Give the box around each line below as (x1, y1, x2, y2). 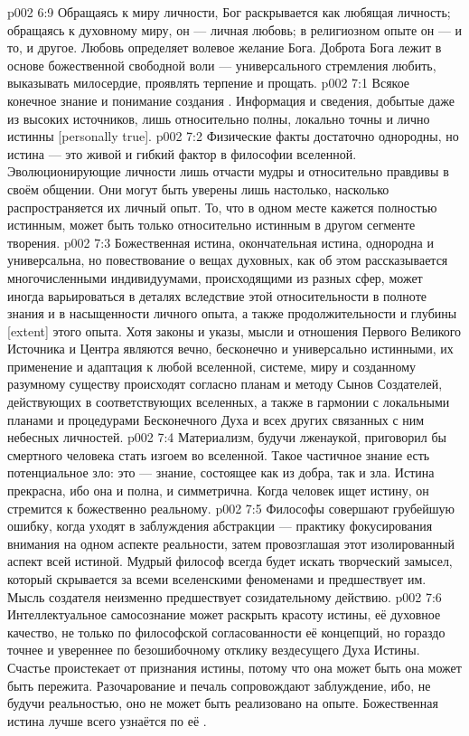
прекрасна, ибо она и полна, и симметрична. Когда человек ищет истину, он (7, 481, 429, 500)
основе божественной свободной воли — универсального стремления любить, (7, 55, 436, 74)
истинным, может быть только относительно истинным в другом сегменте (7, 215, 416, 234)
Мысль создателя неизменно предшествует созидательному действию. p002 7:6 (7, 587, 442, 606)
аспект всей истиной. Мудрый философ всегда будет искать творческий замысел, (7, 552, 453, 571)
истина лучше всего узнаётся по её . (7, 711, 207, 730)
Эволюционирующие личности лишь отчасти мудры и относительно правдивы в (7, 162, 449, 181)
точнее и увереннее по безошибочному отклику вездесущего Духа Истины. (7, 640, 420, 659)
